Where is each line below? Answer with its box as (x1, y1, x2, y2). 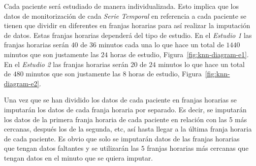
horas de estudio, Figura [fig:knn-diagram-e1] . (110, 49, 249, 59)
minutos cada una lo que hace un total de (98, 39, 224, 50)
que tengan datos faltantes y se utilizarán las (4, 143, 139, 153)
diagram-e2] (4, 78, 39, 88)
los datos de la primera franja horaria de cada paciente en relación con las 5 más (4, 114, 247, 124)
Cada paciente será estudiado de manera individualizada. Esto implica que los (4, 1, 239, 11)
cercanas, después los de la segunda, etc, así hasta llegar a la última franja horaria (4, 124, 252, 134)
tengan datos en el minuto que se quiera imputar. (4, 152, 153, 163)
